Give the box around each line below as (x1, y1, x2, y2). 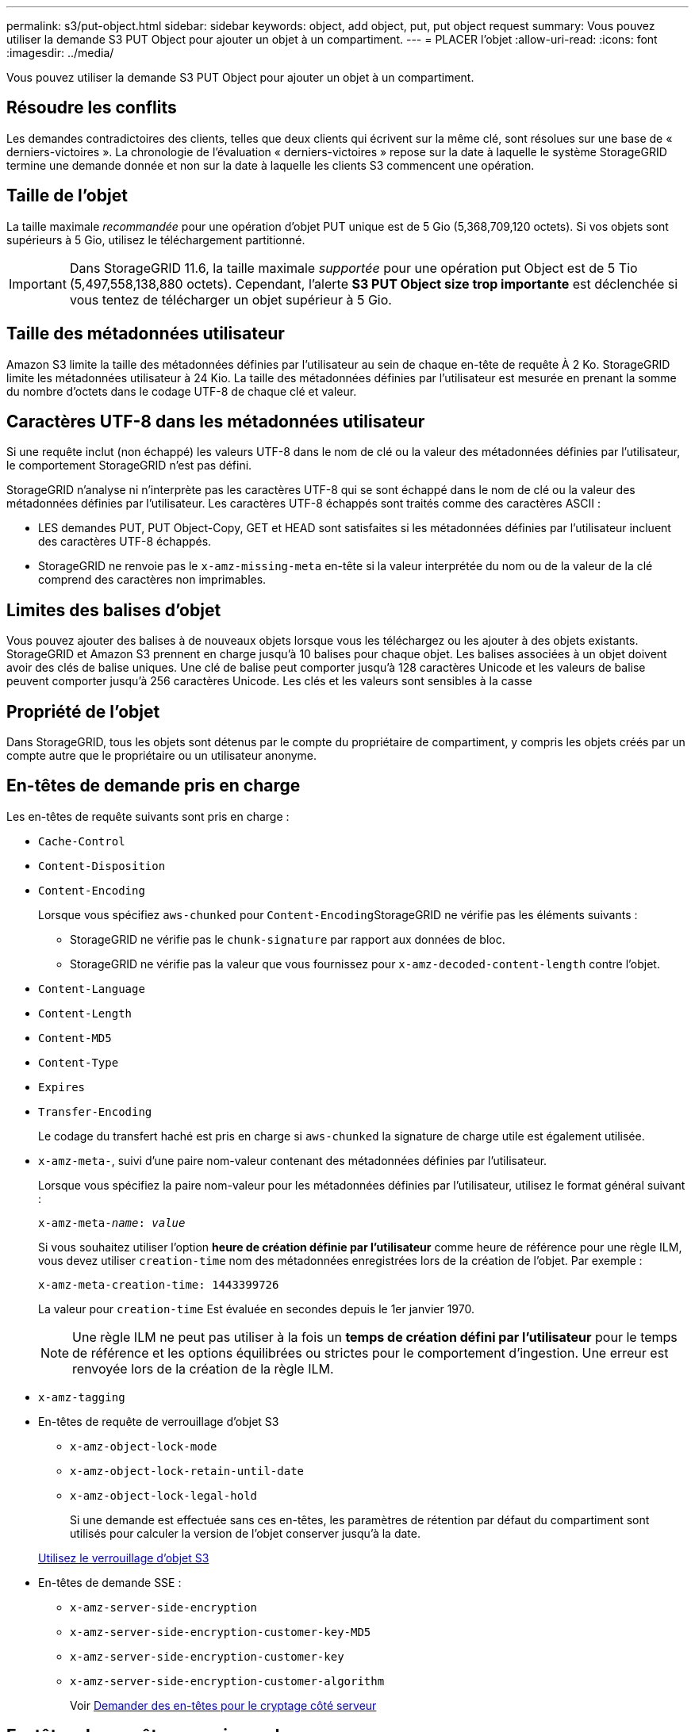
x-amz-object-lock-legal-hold (70, 1489, 258, 1502)
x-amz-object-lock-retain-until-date (70, 1464, 305, 1477)
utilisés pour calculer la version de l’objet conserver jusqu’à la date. (70, 1526, 420, 1540)
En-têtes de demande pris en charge (6, 776, 301, 796)
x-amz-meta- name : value (38, 1216, 186, 1229)
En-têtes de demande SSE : (38, 1575, 182, 1589)
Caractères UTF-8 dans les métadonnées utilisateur (6, 411, 425, 431)
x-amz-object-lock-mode (70, 1439, 217, 1453)
